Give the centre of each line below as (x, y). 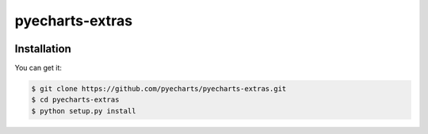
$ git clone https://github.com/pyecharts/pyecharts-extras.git (159, 89)
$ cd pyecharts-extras (75, 100)
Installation (43, 49)
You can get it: (38, 68)
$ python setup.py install (84, 111)
